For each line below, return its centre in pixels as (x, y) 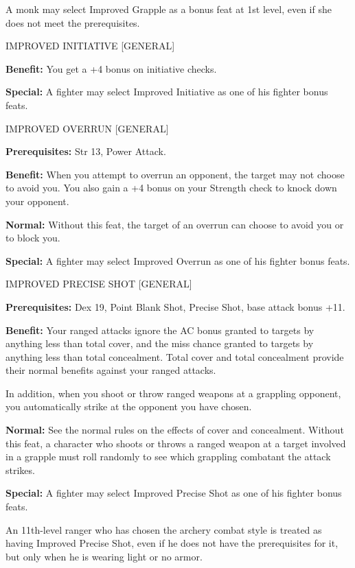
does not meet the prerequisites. (73, 22)
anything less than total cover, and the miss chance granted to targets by (160, 343)
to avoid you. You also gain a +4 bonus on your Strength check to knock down (171, 188)
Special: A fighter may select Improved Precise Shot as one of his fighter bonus (174, 493)
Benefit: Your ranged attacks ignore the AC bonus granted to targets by (160, 330)
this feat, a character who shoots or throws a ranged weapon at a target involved (176, 443)
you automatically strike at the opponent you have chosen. (129, 406)
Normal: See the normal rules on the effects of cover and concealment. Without (175, 430)
